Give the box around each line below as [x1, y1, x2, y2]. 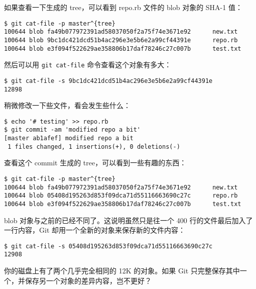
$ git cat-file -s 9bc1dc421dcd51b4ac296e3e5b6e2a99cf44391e [4, 77, 213, 84]
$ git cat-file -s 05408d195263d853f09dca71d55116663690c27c [4, 242, 213, 250]
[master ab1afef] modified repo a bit [4, 135, 134, 142]
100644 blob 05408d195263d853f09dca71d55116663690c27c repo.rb [4, 192, 238, 200]
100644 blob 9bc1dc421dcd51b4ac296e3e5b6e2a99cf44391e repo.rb [4, 36, 238, 44]
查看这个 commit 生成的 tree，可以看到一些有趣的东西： [4, 157, 187, 168]
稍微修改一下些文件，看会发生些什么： [4, 100, 131, 111]
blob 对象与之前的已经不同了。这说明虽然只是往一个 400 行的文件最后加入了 [4, 215, 253, 225]
